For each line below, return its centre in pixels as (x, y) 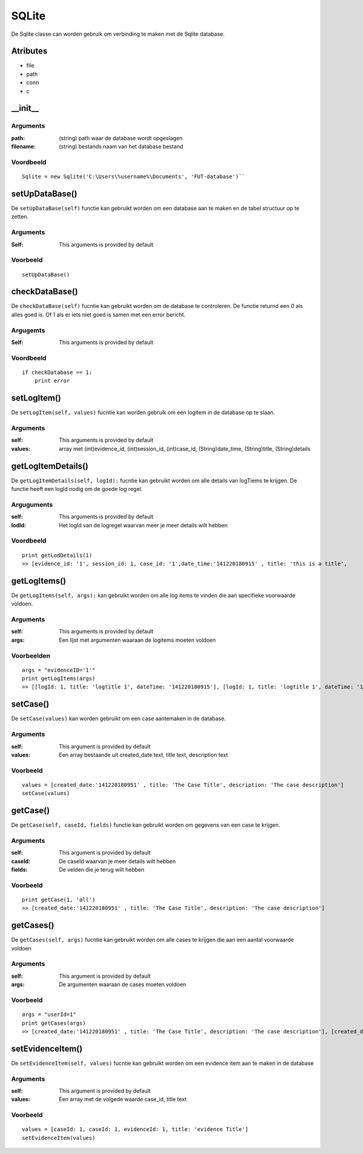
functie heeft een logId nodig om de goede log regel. (77, 489)
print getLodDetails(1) (57, 555)
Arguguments (32, 504)
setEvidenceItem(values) (59, 1138)
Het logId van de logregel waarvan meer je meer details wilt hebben (143, 525)
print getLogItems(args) (59, 679)
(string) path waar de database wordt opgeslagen (121, 138)
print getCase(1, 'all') (59, 900)
